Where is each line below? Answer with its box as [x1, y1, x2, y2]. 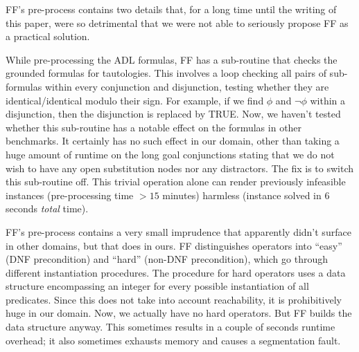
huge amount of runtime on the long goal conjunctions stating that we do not [6, 147, 335, 161]
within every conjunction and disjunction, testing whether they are [44, 79, 329, 93]
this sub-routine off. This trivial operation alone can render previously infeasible [6, 174, 346, 189]
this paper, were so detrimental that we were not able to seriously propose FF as [6, 15, 349, 30]
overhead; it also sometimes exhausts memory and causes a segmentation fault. [6, 333, 341, 347]
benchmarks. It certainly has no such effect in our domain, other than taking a [6, 133, 340, 148]
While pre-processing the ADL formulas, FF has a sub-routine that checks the [6, 52, 338, 66]
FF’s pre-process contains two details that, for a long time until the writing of [6, 2, 337, 16]
